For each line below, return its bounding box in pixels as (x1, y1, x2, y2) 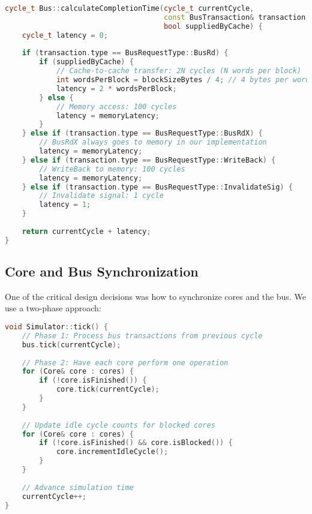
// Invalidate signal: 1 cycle (39, 191, 164, 200)
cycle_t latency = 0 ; (22, 31, 108, 40)
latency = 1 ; (39, 200, 91, 209)
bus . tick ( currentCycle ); (22, 340, 121, 349)
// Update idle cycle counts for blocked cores (22, 420, 215, 429)
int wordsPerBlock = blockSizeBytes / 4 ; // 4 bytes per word (56, 76, 310, 84)
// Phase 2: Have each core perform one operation (22, 358, 229, 367)
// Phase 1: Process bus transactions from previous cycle (22, 331, 263, 340)
